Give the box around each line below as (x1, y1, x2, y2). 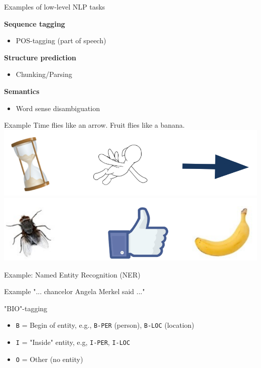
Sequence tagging (4, 18, 65, 29)
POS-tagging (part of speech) (16, 35, 106, 46)
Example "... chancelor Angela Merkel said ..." (4, 286, 145, 297)
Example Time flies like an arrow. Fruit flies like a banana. (4, 120, 185, 130)
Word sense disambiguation (16, 103, 100, 113)
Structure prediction (4, 52, 76, 62)
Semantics (4, 85, 40, 96)
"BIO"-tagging (4, 303, 48, 313)
